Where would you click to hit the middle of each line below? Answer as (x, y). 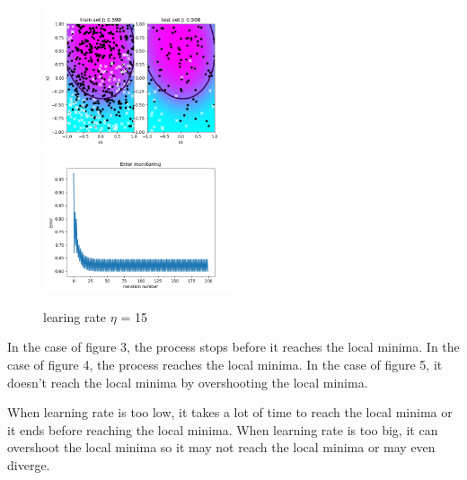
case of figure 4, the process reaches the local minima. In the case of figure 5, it (225, 365)
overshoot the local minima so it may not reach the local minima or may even (221, 447)
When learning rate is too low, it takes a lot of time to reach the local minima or (230, 412)
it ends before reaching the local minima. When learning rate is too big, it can (223, 429)
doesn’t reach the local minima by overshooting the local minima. (188, 382)
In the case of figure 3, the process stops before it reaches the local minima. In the (233, 347)
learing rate (75, 316)
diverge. (29, 465)
